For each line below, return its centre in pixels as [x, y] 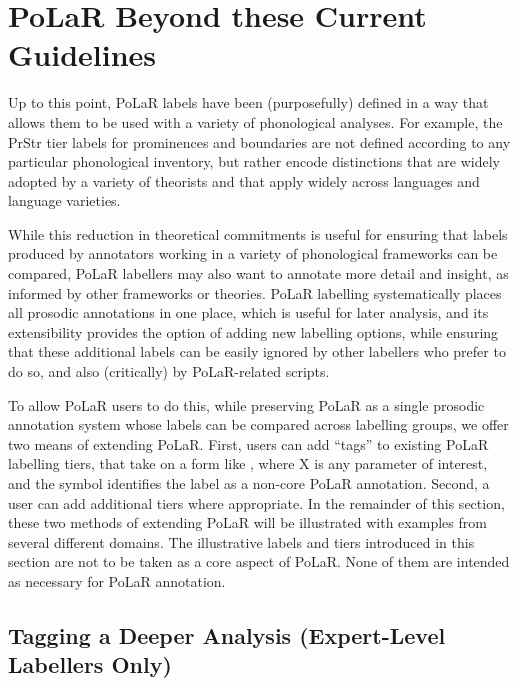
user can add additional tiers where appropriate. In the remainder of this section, [256, 502]
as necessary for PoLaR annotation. [117, 580]
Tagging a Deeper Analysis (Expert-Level [227, 634]
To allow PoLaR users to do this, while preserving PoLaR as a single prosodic [246, 404]
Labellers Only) [90, 664]
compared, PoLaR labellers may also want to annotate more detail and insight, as [258, 273]
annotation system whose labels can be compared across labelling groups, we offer [258, 424]
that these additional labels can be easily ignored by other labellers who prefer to [257, 351]
